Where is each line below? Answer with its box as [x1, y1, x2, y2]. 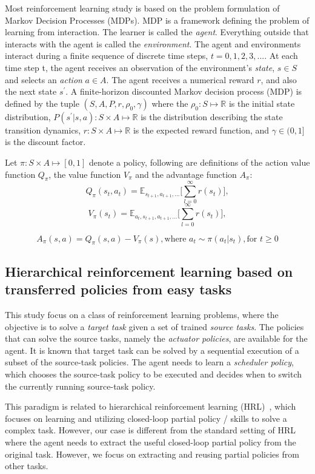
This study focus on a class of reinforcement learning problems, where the [5, 308, 279, 320]
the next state [5, 85, 57, 98]
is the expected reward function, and [133, 123, 270, 136]
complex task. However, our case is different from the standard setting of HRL [5, 424, 296, 436]
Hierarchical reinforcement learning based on [5, 262, 293, 280]
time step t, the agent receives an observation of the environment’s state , [5, 61, 275, 73]
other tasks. [5, 459, 48, 472]
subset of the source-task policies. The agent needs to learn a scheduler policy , [5, 356, 294, 368]
